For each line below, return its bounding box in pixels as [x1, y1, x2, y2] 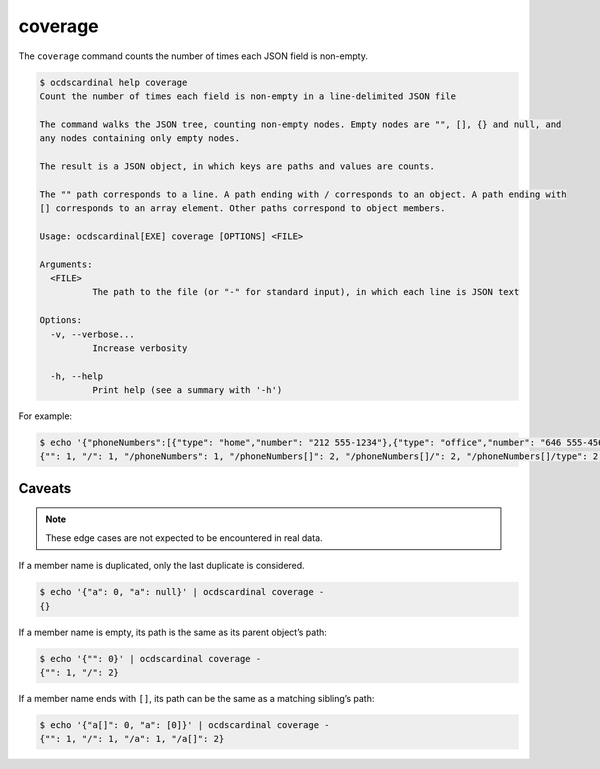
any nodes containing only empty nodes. [39, 133, 240, 144]
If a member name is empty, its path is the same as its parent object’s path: [18, 626, 327, 638]
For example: [18, 410, 73, 422]
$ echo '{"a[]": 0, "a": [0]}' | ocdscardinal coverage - [39, 719, 330, 730]
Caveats [18, 480, 72, 497]
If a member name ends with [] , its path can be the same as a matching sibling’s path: [18, 692, 375, 704]
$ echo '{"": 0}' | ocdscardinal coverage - [39, 653, 262, 664]
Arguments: [39, 258, 93, 270]
